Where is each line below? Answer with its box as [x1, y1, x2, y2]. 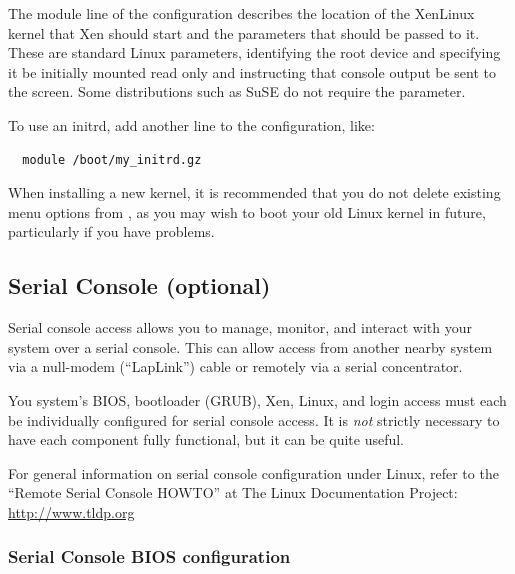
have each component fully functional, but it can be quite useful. [8, 429, 405, 450]
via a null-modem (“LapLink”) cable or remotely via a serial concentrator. [8, 356, 463, 377]
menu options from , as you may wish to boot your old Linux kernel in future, [8, 201, 486, 222]
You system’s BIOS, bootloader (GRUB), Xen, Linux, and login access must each [8, 389, 507, 410]
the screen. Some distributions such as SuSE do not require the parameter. [8, 81, 466, 102]
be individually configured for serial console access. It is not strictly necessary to [8, 409, 500, 430]
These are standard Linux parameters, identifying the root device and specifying [8, 42, 501, 63]
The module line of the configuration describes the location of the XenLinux [8, 3, 475, 23]
